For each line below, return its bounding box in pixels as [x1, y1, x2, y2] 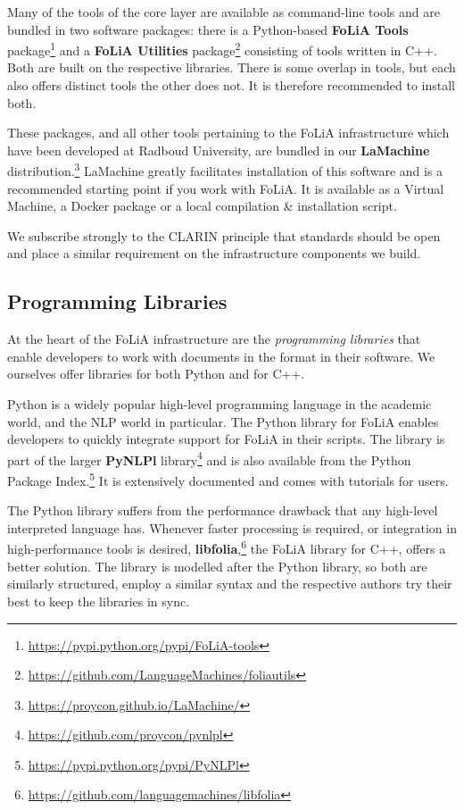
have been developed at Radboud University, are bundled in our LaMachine [7, 140, 430, 159]
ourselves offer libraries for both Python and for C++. [7, 364, 305, 383]
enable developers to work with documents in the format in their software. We [7, 347, 435, 365]
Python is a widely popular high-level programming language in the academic [7, 395, 432, 413]
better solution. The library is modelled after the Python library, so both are [7, 556, 427, 575]
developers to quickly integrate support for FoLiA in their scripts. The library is [7, 430, 445, 448]
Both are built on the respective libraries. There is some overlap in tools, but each [7, 58, 456, 77]
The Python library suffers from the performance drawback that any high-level [7, 501, 438, 520]
